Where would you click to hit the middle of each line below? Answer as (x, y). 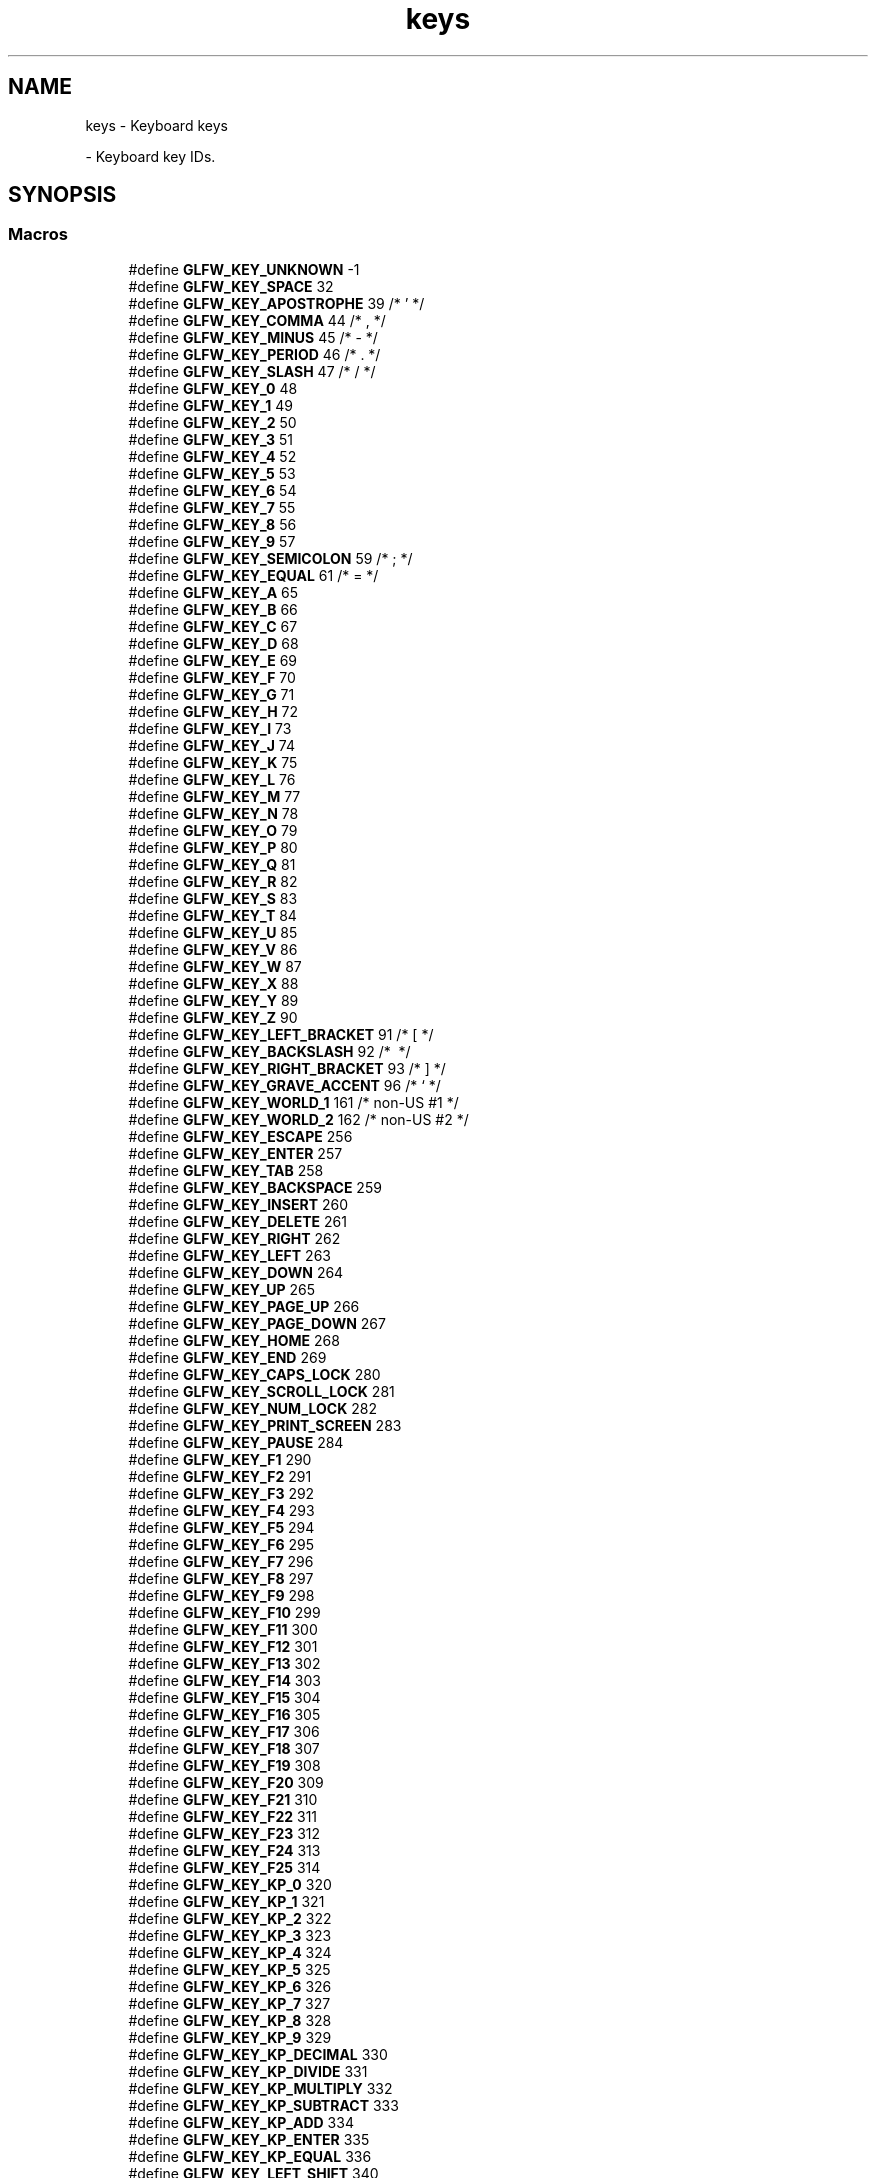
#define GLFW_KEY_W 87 (215, 966)
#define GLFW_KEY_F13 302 (224, 1663)
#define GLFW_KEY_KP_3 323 (230, 1935)
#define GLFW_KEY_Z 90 (213, 1017)
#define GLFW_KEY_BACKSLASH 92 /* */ (269, 1051)
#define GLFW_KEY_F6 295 (221, 1544)
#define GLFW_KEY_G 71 (211, 694)
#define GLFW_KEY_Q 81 (212, 864)
